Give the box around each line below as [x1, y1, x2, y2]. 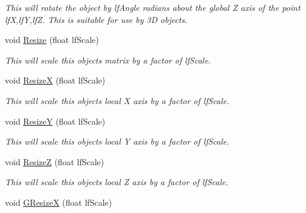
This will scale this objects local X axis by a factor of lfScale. [5, 94, 230, 106]
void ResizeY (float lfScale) [5, 114, 105, 127]
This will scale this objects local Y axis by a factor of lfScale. [5, 135, 230, 148]
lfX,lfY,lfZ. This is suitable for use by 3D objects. [5, 13, 187, 25]
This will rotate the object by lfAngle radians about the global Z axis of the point [5, 1, 301, 13]
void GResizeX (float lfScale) [5, 195, 112, 208]
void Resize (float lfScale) [5, 33, 99, 46]
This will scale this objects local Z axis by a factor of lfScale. [5, 175, 229, 188]
